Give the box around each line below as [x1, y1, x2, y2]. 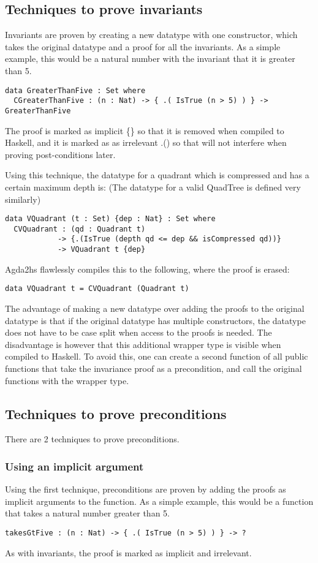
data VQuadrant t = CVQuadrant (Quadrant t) [5, 284, 189, 293]
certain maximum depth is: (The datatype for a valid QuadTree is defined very [5, 180, 301, 193]
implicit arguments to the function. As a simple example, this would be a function [5, 494, 314, 507]
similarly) [5, 192, 41, 205]
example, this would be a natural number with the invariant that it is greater [5, 52, 295, 65]
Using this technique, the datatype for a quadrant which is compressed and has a [5, 168, 309, 181]
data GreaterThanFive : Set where [5, 86, 146, 95]
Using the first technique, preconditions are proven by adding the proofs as [5, 483, 286, 496]
